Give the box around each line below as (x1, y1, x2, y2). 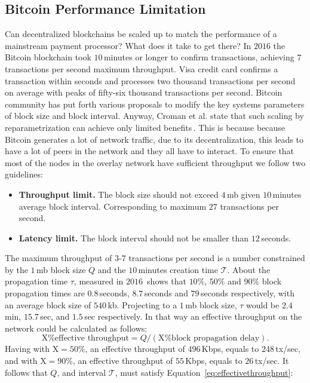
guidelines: (5, 168, 43, 180)
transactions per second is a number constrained (128, 252, 305, 264)
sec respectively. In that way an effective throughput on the (84, 310, 302, 323)
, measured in (73, 275, 124, 287)
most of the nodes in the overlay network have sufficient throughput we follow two (5, 156, 306, 168)
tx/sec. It (254, 354, 289, 367)
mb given (226, 188, 260, 200)
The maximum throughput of (5, 252, 112, 264)
